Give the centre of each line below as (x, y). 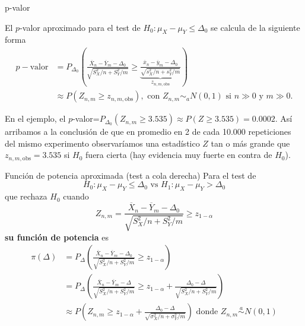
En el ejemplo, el (35, 118)
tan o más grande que (250, 143)
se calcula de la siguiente (255, 27)
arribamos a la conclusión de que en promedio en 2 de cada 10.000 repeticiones (148, 132)
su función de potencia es (57, 237)
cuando (76, 196)
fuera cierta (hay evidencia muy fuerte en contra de (179, 155)
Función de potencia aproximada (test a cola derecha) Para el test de (131, 175)
